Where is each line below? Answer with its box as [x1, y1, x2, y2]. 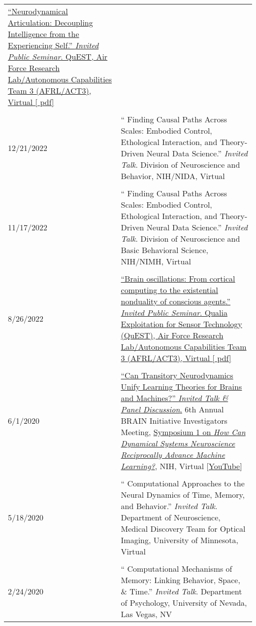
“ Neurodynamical [8, 5, 68, 17]
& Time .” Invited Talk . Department [121, 586, 242, 597]
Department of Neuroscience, [121, 512, 221, 523]
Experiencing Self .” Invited [8, 39, 99, 51]
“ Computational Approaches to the [121, 478, 245, 489]
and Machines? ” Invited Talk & [121, 392, 228, 404]
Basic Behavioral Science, [121, 244, 208, 256]
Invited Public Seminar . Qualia [121, 307, 227, 318]
